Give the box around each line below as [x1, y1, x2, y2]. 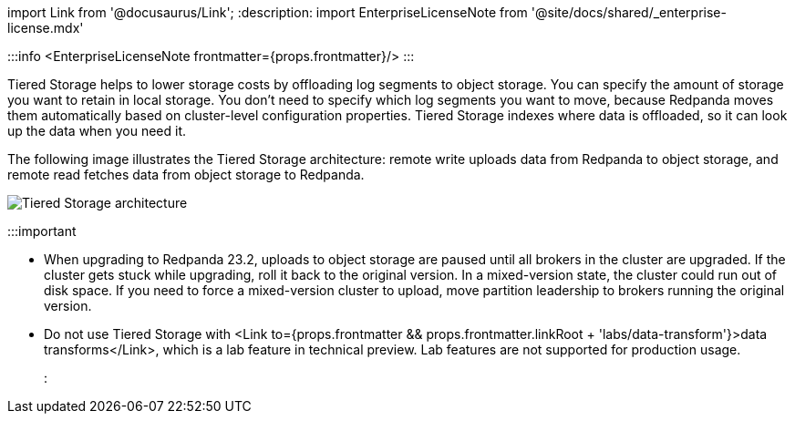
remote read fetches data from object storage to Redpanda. [7, 167, 365, 182]
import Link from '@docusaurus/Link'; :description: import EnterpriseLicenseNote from [7, 5, 528, 20]
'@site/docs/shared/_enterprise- [531, 5, 727, 20]
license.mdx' [7, 20, 84, 36]
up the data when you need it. [7, 123, 187, 139]
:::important [7, 223, 77, 239]
